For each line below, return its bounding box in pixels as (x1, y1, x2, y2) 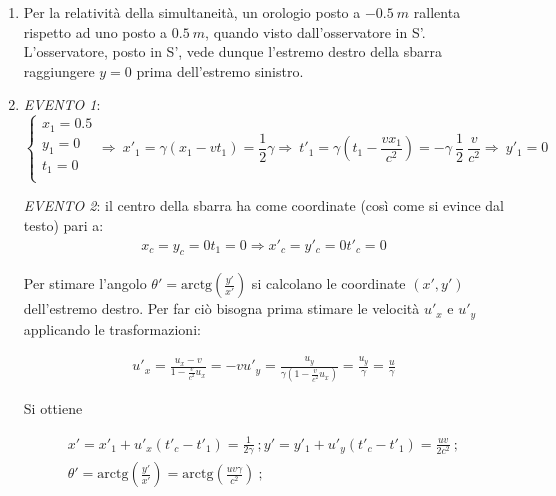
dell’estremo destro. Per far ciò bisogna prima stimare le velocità (23, 298, 420, 319)
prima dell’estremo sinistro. (136, 60, 304, 81)
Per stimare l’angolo (23, 273, 147, 294)
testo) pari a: (23, 214, 104, 235)
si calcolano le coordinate (251, 273, 406, 294)
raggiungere (23, 60, 95, 81)
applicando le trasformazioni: (23, 318, 201, 339)
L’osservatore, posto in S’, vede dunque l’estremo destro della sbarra (23, 41, 442, 62)
